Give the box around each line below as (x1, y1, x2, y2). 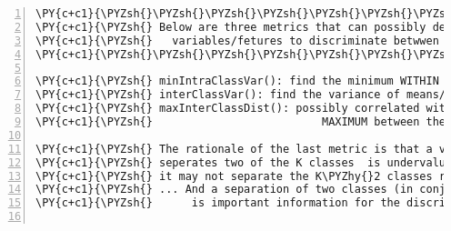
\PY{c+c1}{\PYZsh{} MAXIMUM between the (35, 115, 446, 128)
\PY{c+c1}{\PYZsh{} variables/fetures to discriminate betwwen (35, 34, 439, 47)
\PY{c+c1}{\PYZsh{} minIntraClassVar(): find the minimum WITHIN (35, 75, 439, 88)
